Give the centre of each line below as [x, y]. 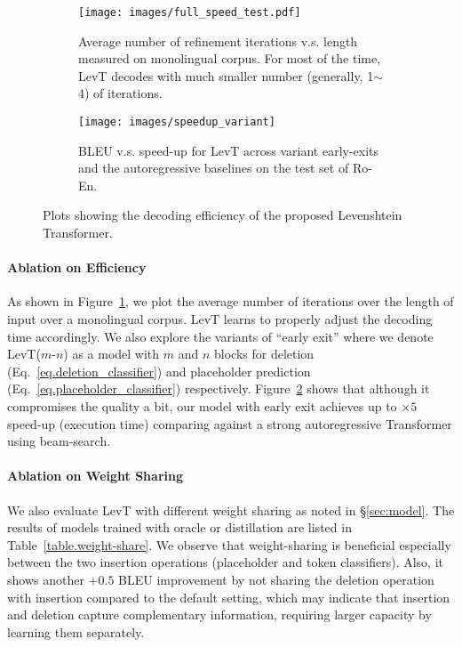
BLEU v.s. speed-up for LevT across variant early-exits [229, 150]
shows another [46, 579]
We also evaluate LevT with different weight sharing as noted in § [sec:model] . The [231, 510]
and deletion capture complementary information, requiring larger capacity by [219, 615]
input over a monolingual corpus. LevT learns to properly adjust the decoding [220, 319]
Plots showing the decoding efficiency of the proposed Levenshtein [223, 215]
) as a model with [112, 354]
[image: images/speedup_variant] [177, 122]
